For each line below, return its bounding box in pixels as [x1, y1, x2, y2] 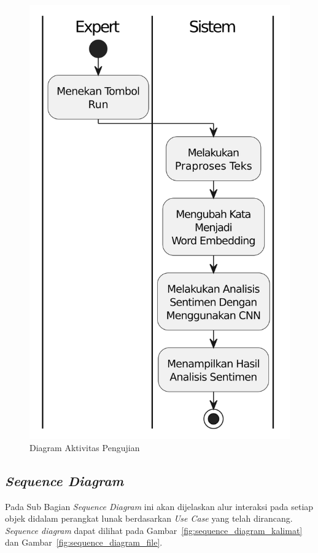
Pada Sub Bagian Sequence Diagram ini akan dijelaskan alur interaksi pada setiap [5, 500, 314, 512]
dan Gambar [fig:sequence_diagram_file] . [5, 536, 163, 549]
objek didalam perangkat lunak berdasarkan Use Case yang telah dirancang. [5, 512, 293, 525]
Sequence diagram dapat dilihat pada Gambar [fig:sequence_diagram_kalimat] [5, 524, 303, 536]
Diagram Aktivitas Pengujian [29, 441, 140, 454]
